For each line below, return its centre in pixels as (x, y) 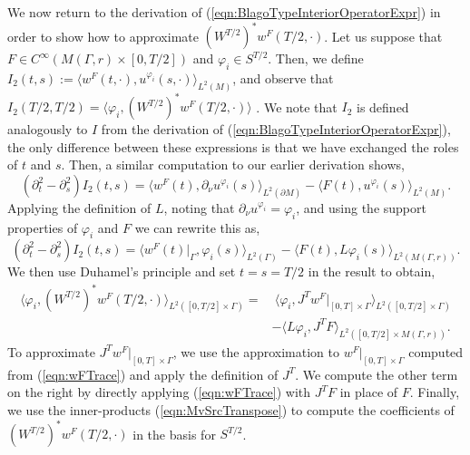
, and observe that (283, 77)
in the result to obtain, (372, 271)
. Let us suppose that (383, 36)
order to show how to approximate (103, 36)
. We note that (297, 106)
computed (436, 351)
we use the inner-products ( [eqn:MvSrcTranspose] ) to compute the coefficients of (231, 409)
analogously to (48, 129)
